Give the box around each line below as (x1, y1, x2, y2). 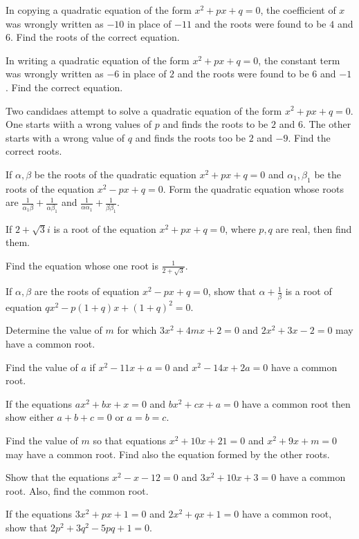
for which (117, 323, 157, 337)
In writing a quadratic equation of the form (6, 53, 190, 67)
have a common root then (241, 396, 351, 410)
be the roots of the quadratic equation (34, 167, 196, 181)
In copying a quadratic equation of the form (6, 3, 192, 17)
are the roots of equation (34, 284, 140, 299)
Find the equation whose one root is (6, 258, 158, 272)
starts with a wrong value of (6, 130, 125, 144)
